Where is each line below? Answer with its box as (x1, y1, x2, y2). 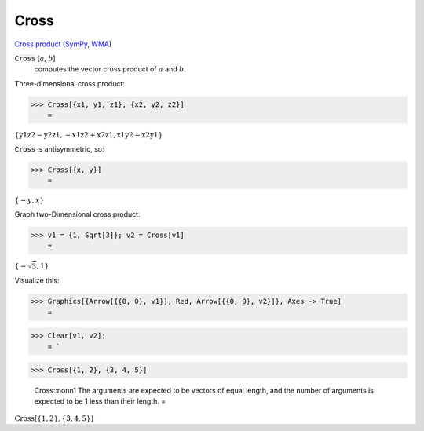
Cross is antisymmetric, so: (14, 144, 105, 153)
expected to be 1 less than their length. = (34, 396, 166, 406)
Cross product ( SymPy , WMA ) (14, 39, 112, 49)
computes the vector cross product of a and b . (34, 64, 186, 74)
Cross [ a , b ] (14, 53, 57, 63)
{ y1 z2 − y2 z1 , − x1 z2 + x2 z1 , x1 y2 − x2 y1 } (14, 130, 163, 140)
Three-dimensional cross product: (14, 79, 126, 88)
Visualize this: (14, 276, 60, 286)
